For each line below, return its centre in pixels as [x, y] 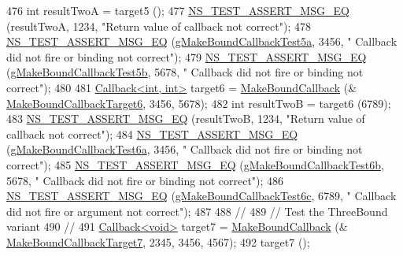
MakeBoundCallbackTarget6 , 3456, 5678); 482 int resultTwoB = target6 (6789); [199, 103]
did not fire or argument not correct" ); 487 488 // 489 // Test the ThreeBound [197, 211]
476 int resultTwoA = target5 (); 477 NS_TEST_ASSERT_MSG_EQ [178, 10]
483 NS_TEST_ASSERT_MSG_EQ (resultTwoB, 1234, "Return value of [186, 119]
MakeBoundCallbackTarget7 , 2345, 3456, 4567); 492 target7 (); [158, 241]
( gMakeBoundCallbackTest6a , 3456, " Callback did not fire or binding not [185, 149]
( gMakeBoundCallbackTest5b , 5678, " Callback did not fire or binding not [185, 72]
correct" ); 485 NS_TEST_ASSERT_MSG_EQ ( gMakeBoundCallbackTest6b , [195, 164]
